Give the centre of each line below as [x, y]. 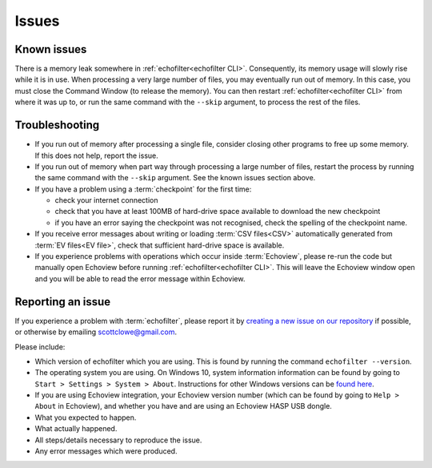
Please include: [40, 347]
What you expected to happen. [86, 418]
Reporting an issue [63, 302]
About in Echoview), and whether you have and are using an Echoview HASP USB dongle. [183, 406]
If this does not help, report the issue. [97, 155]
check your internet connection [106, 200]
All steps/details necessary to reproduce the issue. [118, 440]
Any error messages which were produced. [106, 451]
